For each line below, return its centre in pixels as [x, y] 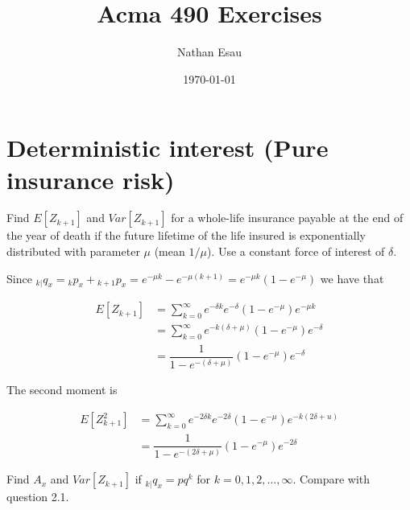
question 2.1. [38, 497]
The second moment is [62, 390]
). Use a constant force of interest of [296, 251]
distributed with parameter [73, 251]
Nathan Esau [209, 52]
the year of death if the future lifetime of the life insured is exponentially [186, 235]
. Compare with [331, 479]
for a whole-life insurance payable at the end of [287, 218]
